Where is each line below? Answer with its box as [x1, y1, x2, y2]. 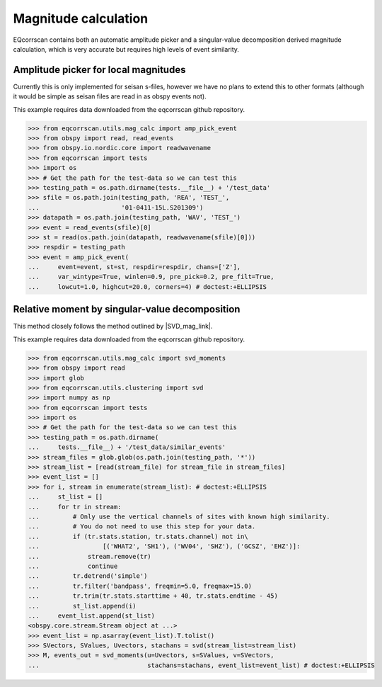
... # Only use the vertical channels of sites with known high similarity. [28, 512, 330, 521]
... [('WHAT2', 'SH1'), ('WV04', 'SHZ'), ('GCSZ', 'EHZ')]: [28, 543, 301, 550]
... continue [28, 562, 118, 570]
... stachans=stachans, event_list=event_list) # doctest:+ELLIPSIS [28, 661, 375, 669]
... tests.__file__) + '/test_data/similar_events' [28, 443, 226, 451]
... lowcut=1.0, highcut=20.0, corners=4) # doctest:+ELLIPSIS [28, 283, 267, 290]
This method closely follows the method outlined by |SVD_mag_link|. [13, 322, 213, 331]
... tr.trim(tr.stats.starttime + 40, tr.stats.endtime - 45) [28, 592, 279, 600]
